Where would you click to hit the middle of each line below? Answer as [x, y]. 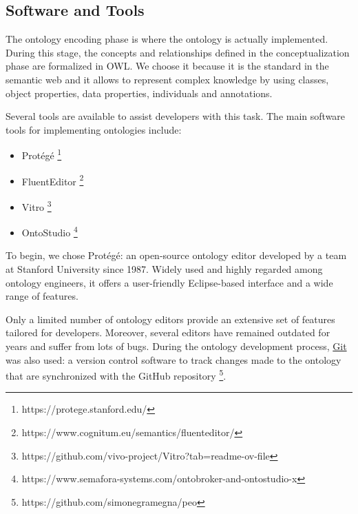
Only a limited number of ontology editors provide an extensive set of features [170, 319]
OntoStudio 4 [50, 231]
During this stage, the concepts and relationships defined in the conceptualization [178, 52]
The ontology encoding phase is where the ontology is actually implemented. [167, 39]
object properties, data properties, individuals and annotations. [139, 93]
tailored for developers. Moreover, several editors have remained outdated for [168, 332]
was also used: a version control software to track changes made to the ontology [173, 359]
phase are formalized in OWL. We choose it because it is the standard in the [167, 66]
